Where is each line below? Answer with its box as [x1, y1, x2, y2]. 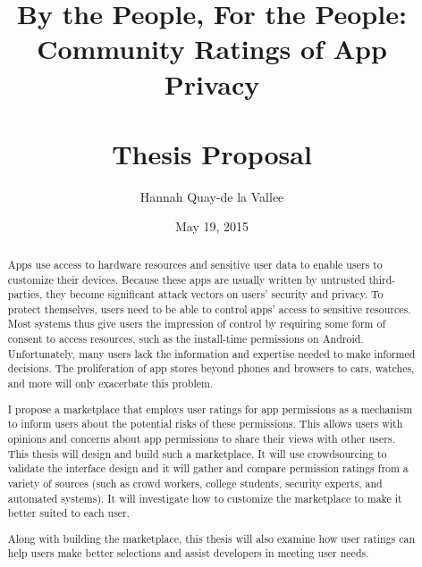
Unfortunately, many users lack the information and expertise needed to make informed [7, 346, 416, 361]
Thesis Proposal [112, 135, 312, 171]
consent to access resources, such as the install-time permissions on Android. [7, 331, 364, 346]
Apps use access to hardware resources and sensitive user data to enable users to [7, 256, 383, 271]
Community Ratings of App [37, 30, 387, 67]
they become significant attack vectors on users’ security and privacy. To [46, 287, 384, 302]
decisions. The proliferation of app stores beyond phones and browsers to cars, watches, [7, 361, 415, 376]
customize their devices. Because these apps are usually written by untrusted [7, 271, 366, 287]
